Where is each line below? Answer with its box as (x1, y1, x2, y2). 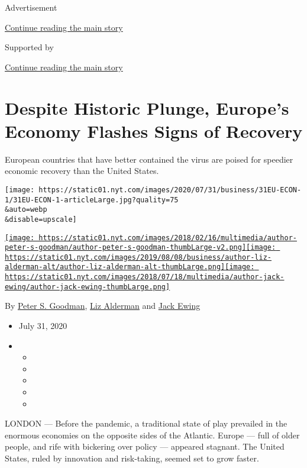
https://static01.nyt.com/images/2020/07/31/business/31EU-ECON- (38, 185, 302, 194)
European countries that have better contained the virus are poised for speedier (5, 153, 293, 165)
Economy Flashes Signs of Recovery (5, 118, 303, 143)
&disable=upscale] (5, 215, 77, 224)
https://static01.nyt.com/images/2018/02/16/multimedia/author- (38, 233, 297, 242)
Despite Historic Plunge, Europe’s (5, 95, 289, 120)
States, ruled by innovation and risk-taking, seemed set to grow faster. (5, 451, 259, 464)
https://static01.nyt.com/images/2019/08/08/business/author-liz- (5, 253, 272, 262)
